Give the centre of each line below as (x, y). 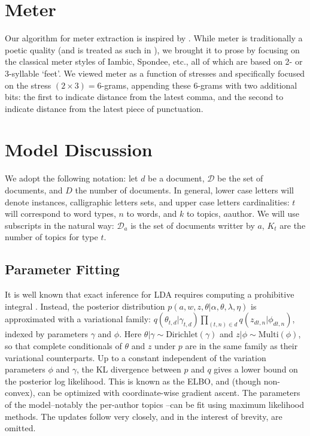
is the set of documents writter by (193, 225)
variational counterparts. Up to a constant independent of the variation (136, 357)
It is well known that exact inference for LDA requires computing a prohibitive (150, 294)
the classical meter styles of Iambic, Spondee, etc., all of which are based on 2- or (154, 61)
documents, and (34, 190)
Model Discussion (79, 149)
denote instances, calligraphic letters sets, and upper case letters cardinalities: (147, 202)
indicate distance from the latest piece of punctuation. (104, 108)
